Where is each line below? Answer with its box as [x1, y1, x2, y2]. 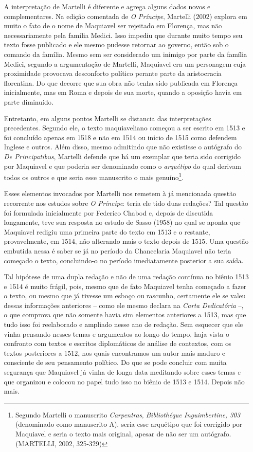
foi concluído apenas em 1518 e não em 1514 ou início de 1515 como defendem [4, 132, 237, 142]
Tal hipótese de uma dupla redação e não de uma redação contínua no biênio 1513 [4, 271, 249, 282]
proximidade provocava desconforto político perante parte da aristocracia [4, 68, 222, 78]
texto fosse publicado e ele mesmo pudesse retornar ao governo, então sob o [4, 39, 229, 50]
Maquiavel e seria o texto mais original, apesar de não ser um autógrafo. [15, 429, 231, 438]
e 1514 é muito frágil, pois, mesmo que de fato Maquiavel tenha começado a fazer [4, 281, 247, 291]
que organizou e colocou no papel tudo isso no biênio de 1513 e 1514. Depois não [4, 376, 245, 386]
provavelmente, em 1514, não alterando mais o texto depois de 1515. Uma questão [4, 236, 249, 246]
